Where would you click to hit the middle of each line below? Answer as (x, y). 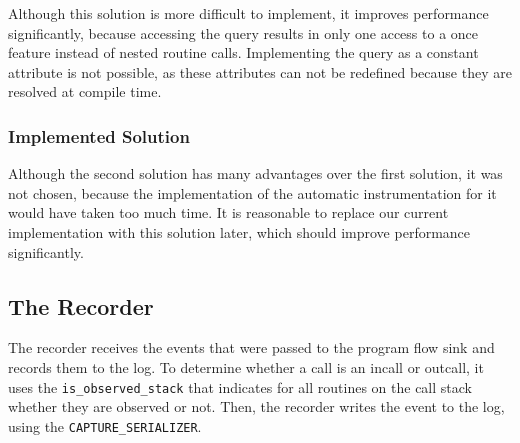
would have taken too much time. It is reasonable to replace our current (228, 212)
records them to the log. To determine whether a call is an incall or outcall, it (246, 366)
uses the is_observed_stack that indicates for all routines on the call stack (240, 386)
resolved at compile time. (85, 91)
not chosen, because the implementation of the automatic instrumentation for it (252, 192)
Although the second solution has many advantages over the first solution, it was (255, 173)
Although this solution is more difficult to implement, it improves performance (248, 13)
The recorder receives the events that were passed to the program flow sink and (251, 347)
